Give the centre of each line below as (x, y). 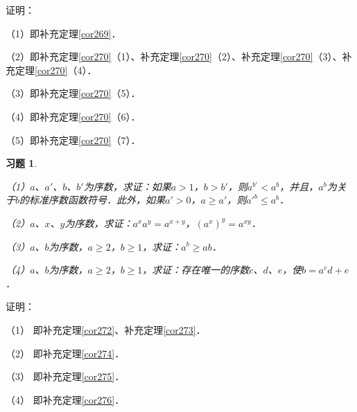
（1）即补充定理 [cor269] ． (63, 33)
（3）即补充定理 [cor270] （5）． (73, 93)
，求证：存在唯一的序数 (196, 270)
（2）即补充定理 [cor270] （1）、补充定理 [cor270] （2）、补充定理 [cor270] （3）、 (174, 56)
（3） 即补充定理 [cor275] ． (65, 376)
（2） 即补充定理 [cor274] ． (65, 353)
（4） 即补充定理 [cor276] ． (65, 399)
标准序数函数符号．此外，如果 (97, 200)
